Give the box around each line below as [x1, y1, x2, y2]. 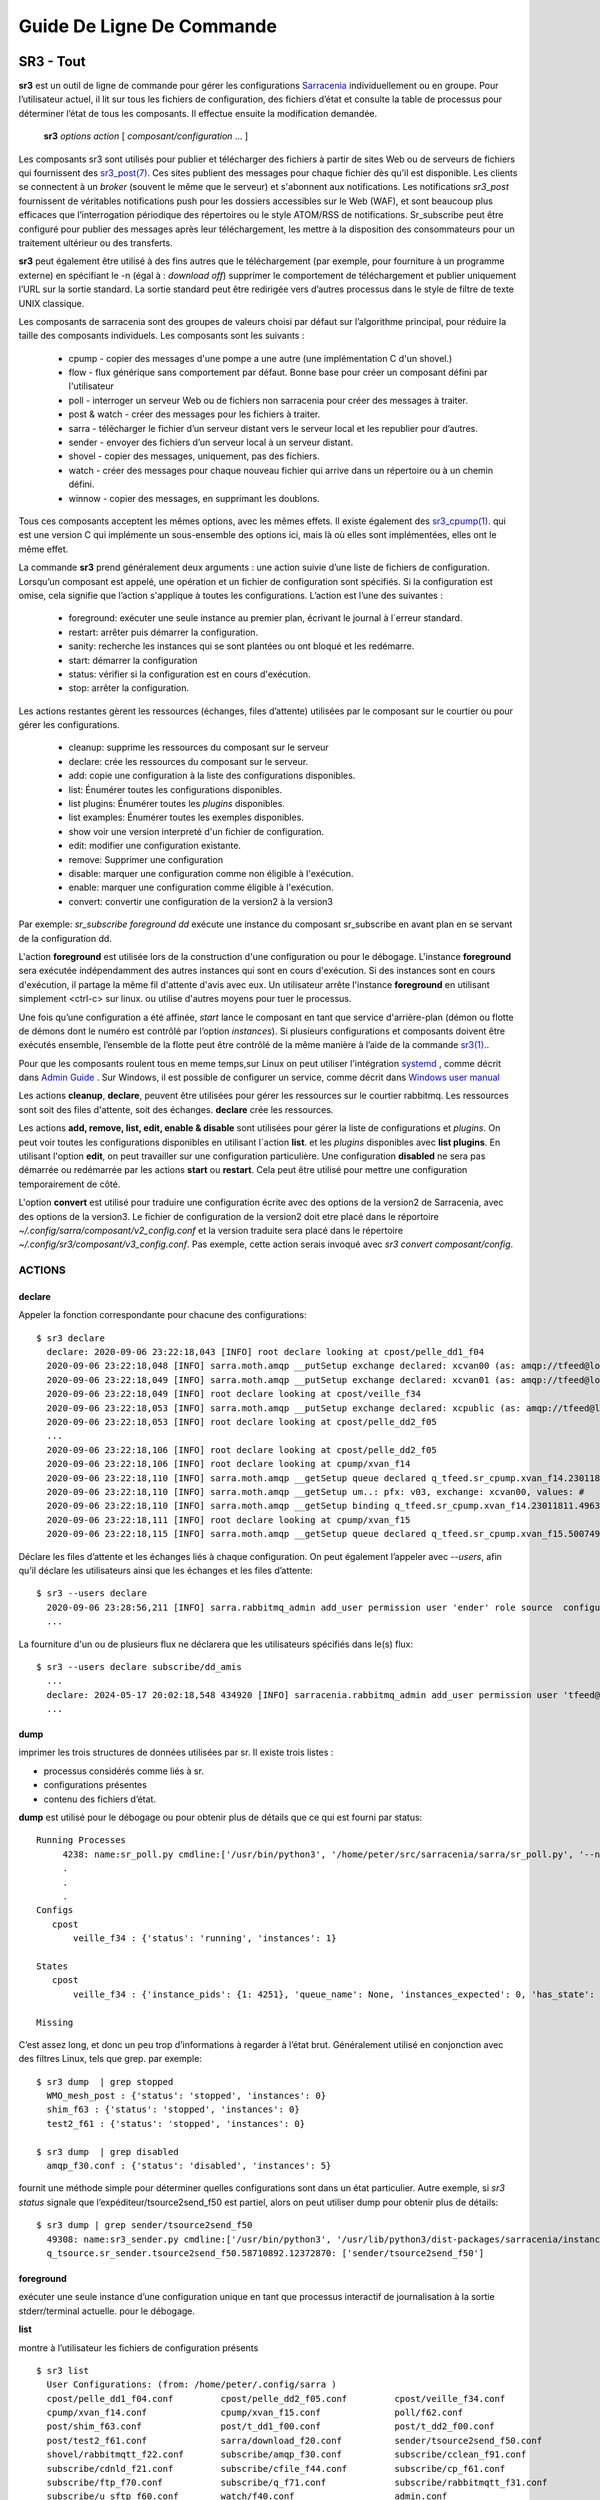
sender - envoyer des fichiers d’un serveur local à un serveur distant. [68, 436, 354, 449]
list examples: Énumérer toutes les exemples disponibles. [68, 811, 305, 824]
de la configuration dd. [18, 932, 112, 944]
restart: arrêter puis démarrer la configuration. [68, 626, 259, 638]
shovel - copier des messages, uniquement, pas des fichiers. [68, 450, 320, 462]
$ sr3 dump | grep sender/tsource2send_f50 [36, 2220, 253, 2231]
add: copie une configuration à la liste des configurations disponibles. [68, 770, 356, 782]
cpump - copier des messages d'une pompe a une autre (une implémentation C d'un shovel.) [68, 352, 453, 364]
